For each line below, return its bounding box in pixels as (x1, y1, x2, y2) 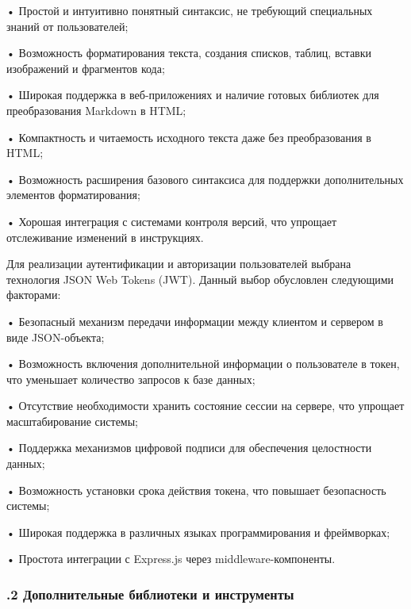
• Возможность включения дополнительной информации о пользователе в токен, (6, 355, 400, 372)
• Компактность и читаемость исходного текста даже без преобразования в (6, 128, 371, 145)
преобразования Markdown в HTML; (6, 101, 186, 118)
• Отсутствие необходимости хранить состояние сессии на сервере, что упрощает (6, 397, 405, 414)
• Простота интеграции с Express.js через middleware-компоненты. (6, 550, 336, 567)
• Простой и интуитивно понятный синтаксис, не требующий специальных (6, 2, 373, 18)
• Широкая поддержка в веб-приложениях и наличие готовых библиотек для (6, 86, 379, 103)
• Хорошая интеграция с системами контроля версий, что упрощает (6, 213, 337, 229)
